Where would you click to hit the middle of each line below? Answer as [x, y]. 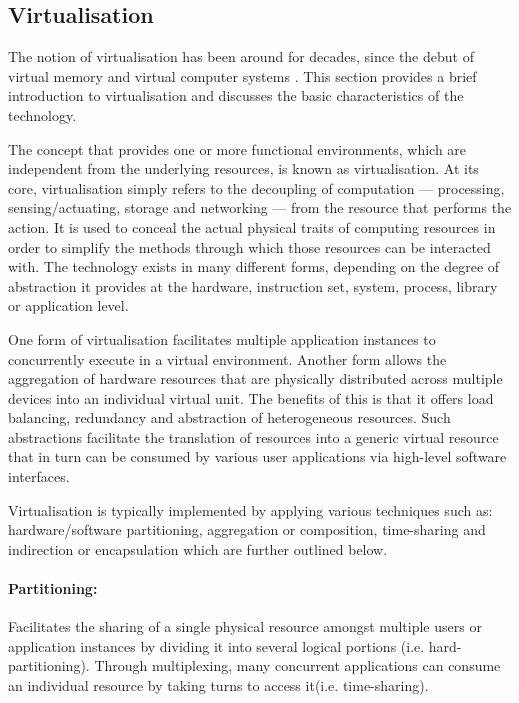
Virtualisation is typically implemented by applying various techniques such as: [250, 509]
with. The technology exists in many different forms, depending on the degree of [254, 266]
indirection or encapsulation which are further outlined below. [198, 548]
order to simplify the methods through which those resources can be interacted [249, 246]
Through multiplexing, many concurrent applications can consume [297, 665]
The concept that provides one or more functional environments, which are [237, 148]
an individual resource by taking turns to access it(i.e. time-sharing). [218, 685]
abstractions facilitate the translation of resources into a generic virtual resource [253, 436]
